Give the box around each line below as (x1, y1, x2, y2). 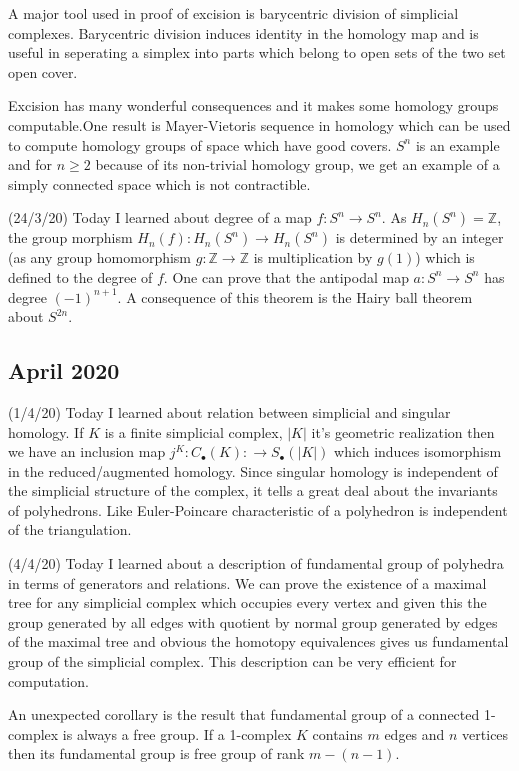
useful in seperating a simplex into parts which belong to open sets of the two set (8, 42, 506, 63)
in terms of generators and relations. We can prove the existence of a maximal (8, 572, 487, 593)
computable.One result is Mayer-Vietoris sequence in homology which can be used (8, 114, 511, 135)
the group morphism (8, 227, 133, 248)
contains (312, 723, 363, 744)
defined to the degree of (8, 266, 153, 287)
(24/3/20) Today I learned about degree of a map (8, 207, 312, 228)
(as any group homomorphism (8, 247, 192, 268)
